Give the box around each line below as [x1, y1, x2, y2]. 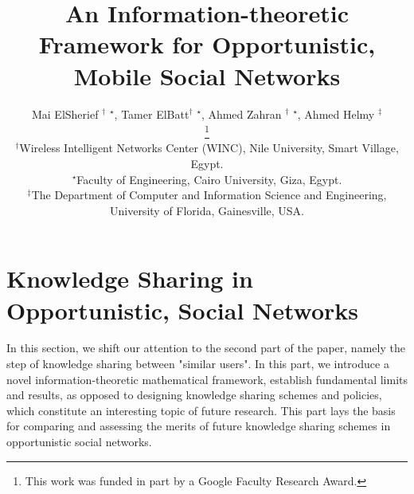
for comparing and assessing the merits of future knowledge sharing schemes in [6, 418, 391, 434]
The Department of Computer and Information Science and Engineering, [31, 186, 387, 203]
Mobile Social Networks [73, 59, 341, 92]
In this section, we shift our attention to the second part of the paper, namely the [6, 339, 405, 356]
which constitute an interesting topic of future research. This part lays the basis [6, 402, 396, 418]
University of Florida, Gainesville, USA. [109, 202, 304, 218]
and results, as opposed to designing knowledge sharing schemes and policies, [6, 386, 382, 403]
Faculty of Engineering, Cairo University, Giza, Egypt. [76, 171, 342, 187]
